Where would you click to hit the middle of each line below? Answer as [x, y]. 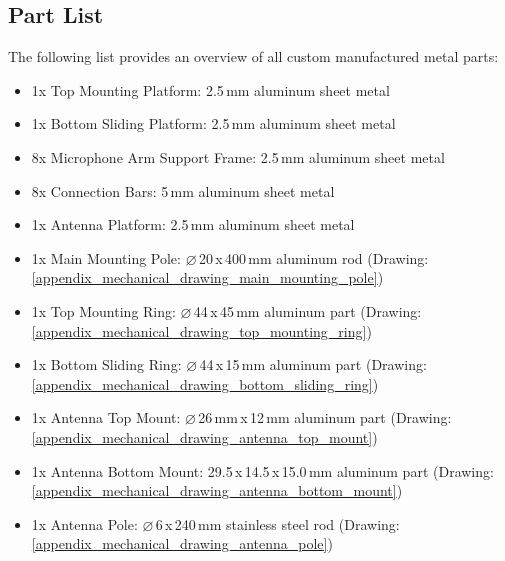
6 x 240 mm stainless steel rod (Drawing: [277, 523]
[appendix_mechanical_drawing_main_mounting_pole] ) [207, 277]
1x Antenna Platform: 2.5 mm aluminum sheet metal [193, 224]
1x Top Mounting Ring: [103, 310]
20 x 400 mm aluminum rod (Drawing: [313, 257]
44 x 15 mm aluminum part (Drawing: [313, 364]
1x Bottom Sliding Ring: [106, 364]
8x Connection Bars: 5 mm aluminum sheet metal [183, 190]
